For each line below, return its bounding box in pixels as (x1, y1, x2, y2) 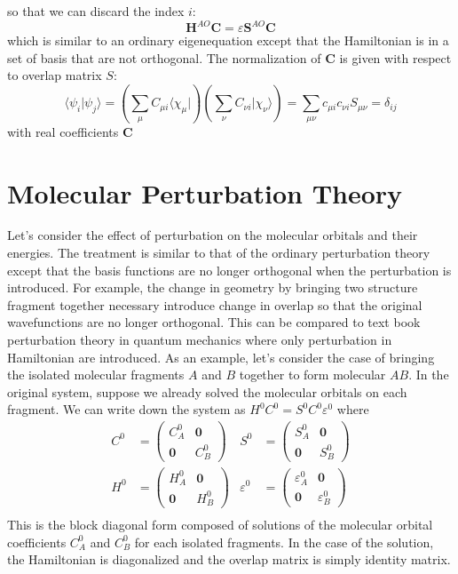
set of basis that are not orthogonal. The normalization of (7, 48, 321, 67)
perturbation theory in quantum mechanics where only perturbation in (7, 331, 392, 348)
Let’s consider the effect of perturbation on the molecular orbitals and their (7, 226, 418, 244)
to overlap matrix (7, 66, 102, 84)
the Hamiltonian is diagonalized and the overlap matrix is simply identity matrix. (7, 550, 451, 569)
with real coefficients (7, 122, 119, 140)
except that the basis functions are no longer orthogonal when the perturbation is (7, 260, 452, 279)
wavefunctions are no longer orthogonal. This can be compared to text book (7, 313, 421, 331)
